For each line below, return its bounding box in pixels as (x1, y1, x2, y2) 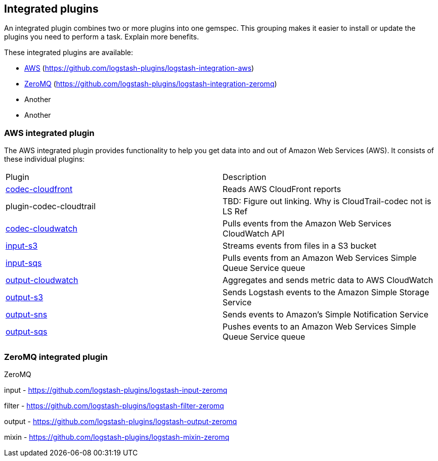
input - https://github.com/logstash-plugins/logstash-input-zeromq (4, 385, 228, 394)
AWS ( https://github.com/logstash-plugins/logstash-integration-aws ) (24, 64, 254, 73)
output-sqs (6, 327, 48, 337)
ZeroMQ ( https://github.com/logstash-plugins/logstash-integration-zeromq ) (24, 79, 277, 88)
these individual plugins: (4, 155, 85, 164)
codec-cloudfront (6, 184, 73, 195)
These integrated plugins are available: (4, 48, 134, 57)
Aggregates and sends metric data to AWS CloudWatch (223, 275, 433, 286)
